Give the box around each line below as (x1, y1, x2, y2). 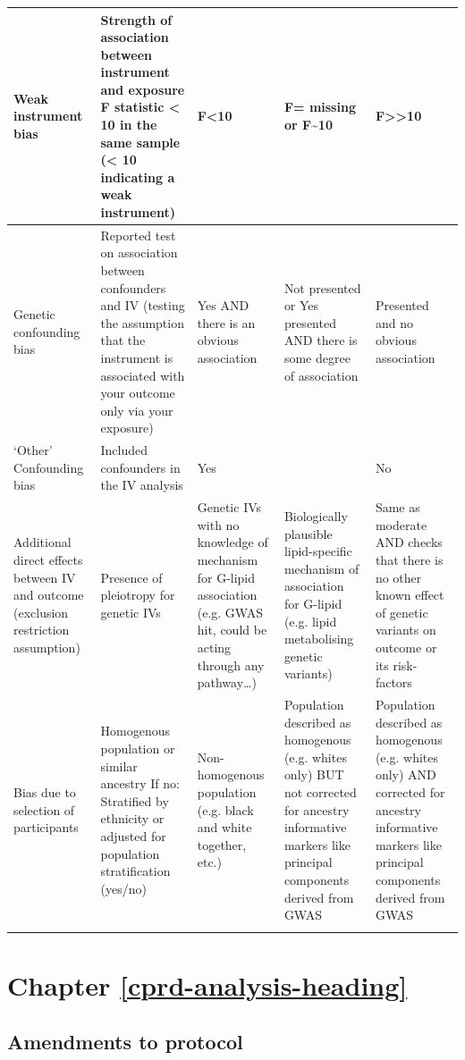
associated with (100, 366, 185, 384)
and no (375, 313, 413, 332)
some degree (283, 349, 351, 367)
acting (197, 638, 232, 657)
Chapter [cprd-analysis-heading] (7, 966, 408, 1003)
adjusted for (100, 827, 166, 845)
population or (100, 739, 175, 758)
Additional (13, 533, 72, 551)
